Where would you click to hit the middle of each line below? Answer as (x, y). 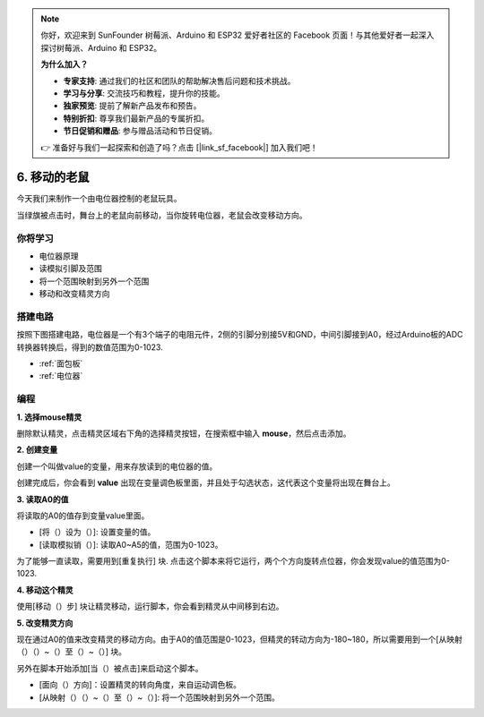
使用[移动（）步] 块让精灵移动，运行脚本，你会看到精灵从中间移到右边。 (150, 606)
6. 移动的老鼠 (53, 178)
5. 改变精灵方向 (45, 623)
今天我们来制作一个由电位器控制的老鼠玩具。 (99, 199)
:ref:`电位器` (61, 376)
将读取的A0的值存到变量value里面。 (83, 516)
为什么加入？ (65, 64)
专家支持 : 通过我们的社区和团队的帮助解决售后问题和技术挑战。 (179, 81)
